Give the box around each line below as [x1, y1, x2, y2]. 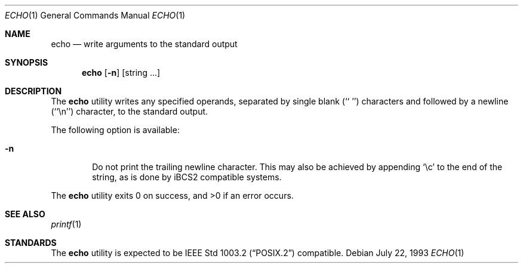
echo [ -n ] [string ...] [82, 67, 161, 78]
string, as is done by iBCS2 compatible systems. [92, 172, 282, 182]
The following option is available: [51, 125, 180, 135]
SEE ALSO [5, 209, 45, 219]
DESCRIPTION [5, 86, 62, 96]
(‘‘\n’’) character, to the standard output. [51, 106, 208, 116]
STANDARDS [5, 238, 57, 248]
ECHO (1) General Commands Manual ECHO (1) [5, 10, 186, 20]
